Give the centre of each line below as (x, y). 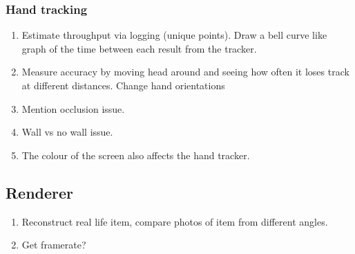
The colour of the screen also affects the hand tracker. (136, 155)
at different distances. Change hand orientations (123, 85)
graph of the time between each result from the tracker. (139, 48)
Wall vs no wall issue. (67, 132)
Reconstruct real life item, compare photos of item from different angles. (175, 221)
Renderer (40, 192)
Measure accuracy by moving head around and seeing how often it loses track (185, 72)
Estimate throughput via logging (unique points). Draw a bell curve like (174, 35)
